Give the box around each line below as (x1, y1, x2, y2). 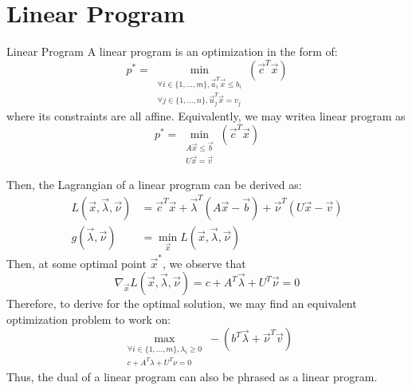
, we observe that (162, 254, 246, 271)
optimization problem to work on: (6, 310, 171, 327)
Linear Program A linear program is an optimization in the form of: (6, 43, 338, 60)
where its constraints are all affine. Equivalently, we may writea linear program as (6, 108, 406, 124)
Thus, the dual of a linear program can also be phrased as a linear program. (6, 368, 378, 384)
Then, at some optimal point (6, 254, 147, 271)
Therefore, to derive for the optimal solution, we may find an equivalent (6, 295, 357, 312)
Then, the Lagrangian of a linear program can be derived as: (6, 175, 302, 192)
